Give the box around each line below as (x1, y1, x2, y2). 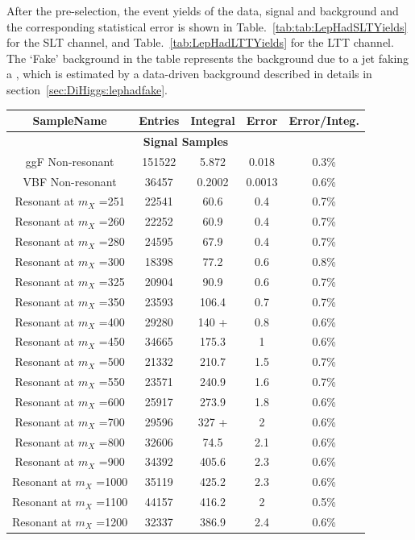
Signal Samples (143, 132, 229, 149)
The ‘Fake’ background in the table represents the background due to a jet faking (6, 49, 409, 66)
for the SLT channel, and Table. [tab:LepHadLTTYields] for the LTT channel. (6, 34, 394, 51)
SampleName (32, 112, 107, 129)
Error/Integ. (288, 112, 359, 129)
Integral (190, 112, 235, 129)
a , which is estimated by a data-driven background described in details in (6, 65, 372, 82)
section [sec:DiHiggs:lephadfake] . (6, 81, 168, 98)
